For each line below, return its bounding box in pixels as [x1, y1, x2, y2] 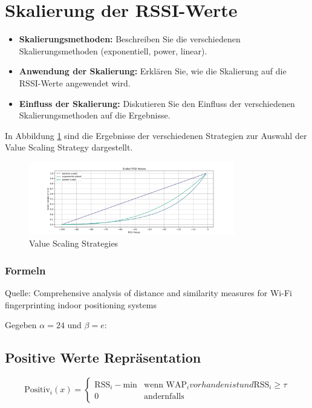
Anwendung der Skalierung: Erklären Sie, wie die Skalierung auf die [19, 65, 287, 77]
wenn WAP [144, 380, 187, 389]
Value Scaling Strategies [29, 237, 119, 250]
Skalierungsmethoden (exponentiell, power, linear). [19, 44, 207, 57]
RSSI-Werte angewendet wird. [19, 76, 131, 89]
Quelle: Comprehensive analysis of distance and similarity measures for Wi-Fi [5, 287, 292, 299]
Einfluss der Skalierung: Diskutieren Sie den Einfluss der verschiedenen [19, 97, 295, 109]
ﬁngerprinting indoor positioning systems [5, 298, 157, 311]
